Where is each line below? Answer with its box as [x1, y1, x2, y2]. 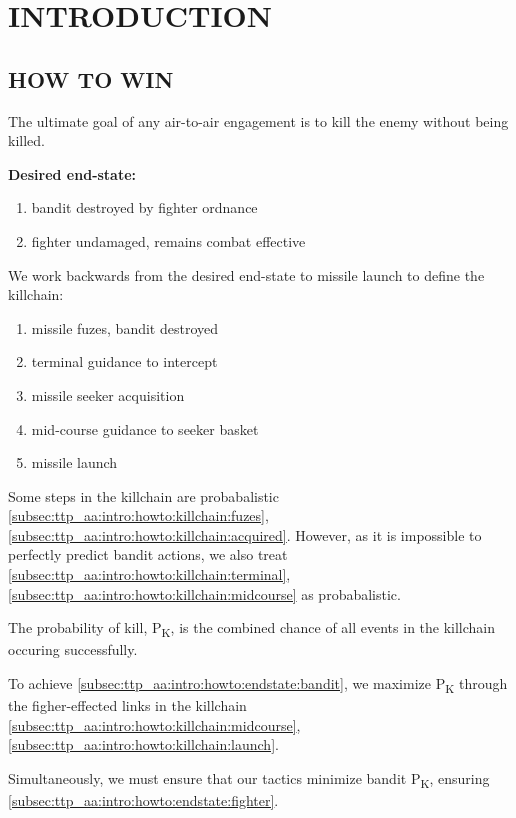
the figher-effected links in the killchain [8, 695, 247, 716]
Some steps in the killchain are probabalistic [8, 485, 279, 506]
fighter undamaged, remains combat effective [31, 230, 306, 251]
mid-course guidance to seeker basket [31, 418, 259, 439]
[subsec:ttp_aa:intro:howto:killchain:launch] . [8, 734, 279, 755]
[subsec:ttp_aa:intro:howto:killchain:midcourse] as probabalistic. [8, 583, 401, 604]
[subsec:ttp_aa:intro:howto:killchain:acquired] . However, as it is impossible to [8, 524, 482, 545]
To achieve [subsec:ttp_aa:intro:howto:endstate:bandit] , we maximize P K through [8, 672, 508, 696]
